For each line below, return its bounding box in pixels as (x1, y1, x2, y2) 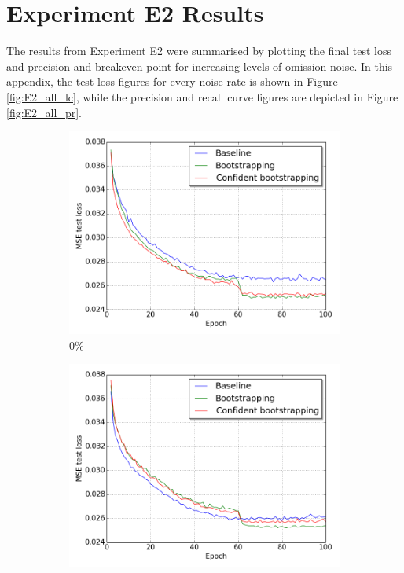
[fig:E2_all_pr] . (6, 104, 82, 120)
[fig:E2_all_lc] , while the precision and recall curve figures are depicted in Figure (6, 88, 398, 105)
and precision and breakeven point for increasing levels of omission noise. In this (6, 57, 393, 74)
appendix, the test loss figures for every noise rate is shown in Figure (6, 73, 338, 90)
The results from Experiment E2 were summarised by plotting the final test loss (6, 42, 391, 59)
